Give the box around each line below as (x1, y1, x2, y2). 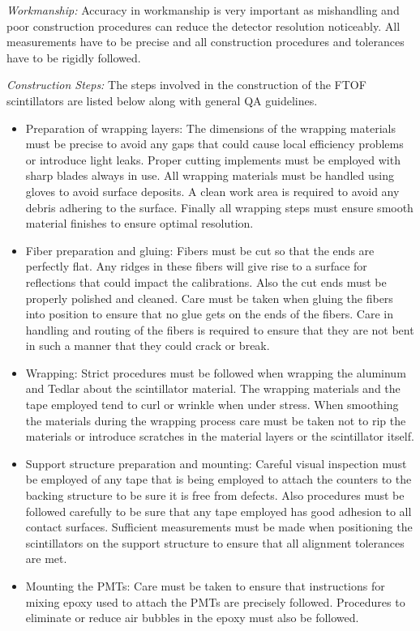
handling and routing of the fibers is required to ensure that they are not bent (25, 321, 414, 338)
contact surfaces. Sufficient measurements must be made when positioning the (25, 518, 413, 535)
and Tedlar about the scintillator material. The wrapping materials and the (25, 380, 401, 397)
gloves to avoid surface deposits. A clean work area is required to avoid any (25, 182, 400, 199)
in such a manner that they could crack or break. (25, 337, 270, 354)
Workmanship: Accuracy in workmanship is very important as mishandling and (6, 2, 400, 18)
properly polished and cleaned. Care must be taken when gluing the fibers (25, 289, 393, 306)
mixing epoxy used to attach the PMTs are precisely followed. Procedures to (25, 593, 405, 610)
